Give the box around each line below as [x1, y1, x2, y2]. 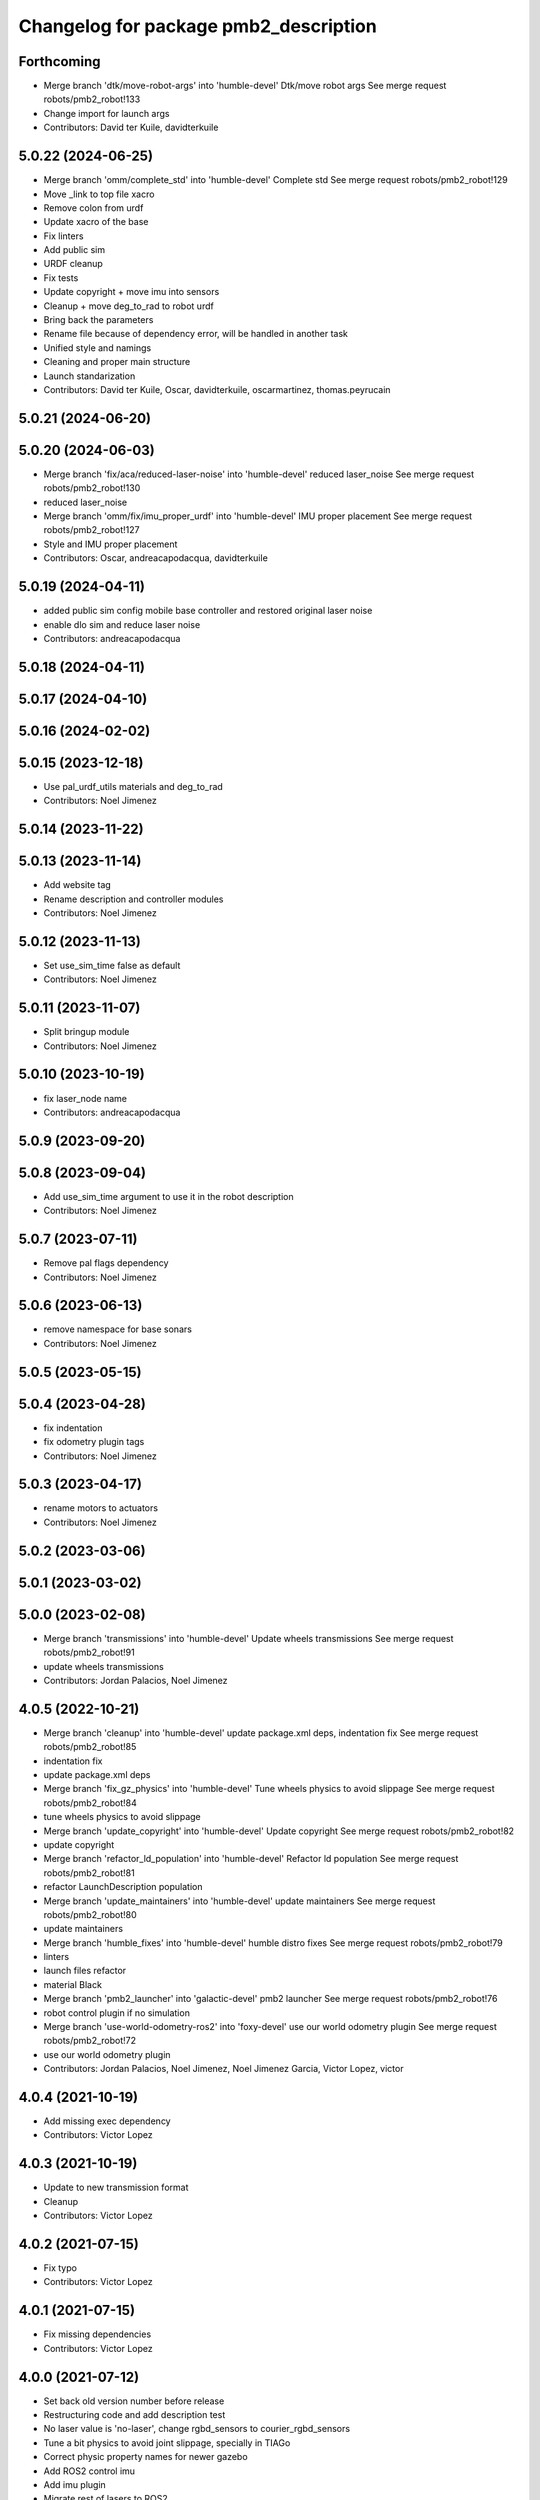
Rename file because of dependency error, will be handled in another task [43, 328, 349, 340]
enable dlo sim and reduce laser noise [43, 618, 201, 630]
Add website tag [43, 879, 112, 891]
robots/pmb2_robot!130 [43, 482, 141, 494]
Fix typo [43, 2262, 77, 2274]
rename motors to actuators [43, 1502, 159, 1514]
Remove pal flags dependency [43, 1257, 169, 1269]
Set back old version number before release [43, 2395, 225, 2407]
